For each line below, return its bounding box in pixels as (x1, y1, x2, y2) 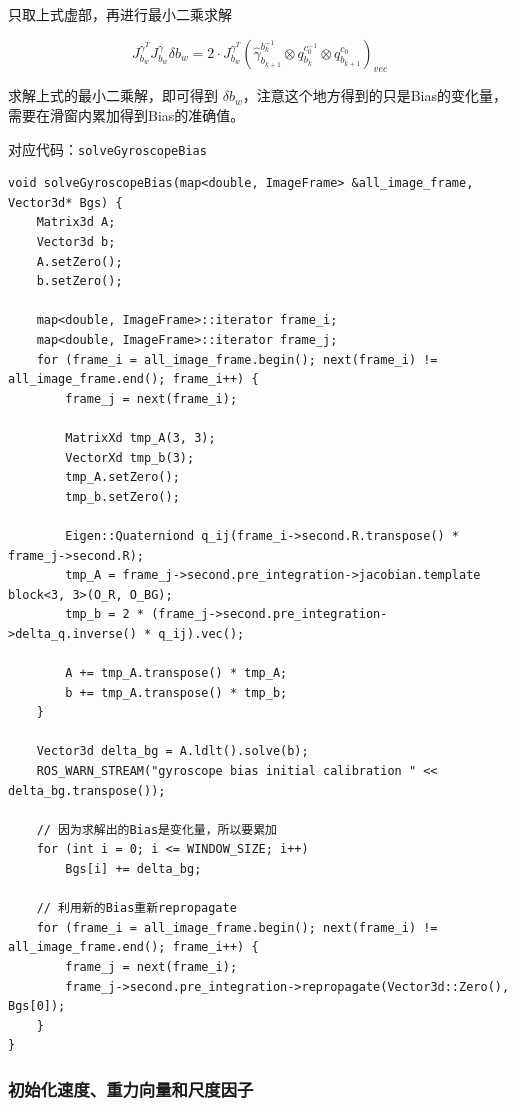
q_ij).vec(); (158, 626, 245, 641)
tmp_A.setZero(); (65, 470, 180, 485)
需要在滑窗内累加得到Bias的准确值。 (8, 104, 245, 125)
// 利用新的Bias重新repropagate (36, 901, 237, 916)
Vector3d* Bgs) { (8, 195, 123, 210)
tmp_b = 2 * (65, 607, 145, 622)
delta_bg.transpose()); (8, 783, 166, 798)
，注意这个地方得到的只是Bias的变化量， (242, 85, 508, 106)
